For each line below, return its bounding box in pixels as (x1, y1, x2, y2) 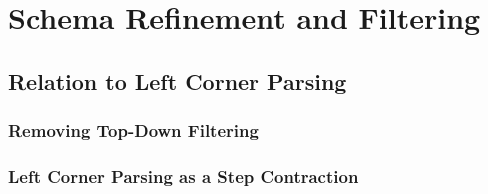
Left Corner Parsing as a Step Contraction (8, 163, 359, 188)
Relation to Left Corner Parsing (8, 65, 347, 96)
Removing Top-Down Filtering (8, 118, 259, 143)
